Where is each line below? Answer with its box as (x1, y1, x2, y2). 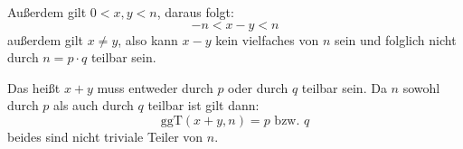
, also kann (118, 30, 178, 49)
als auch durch (53, 96, 134, 115)
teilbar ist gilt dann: (147, 96, 260, 115)
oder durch (228, 78, 288, 97)
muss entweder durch (97, 78, 213, 97)
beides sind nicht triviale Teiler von (7, 126, 203, 145)
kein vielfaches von (215, 30, 319, 49)
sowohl (402, 78, 440, 97)
